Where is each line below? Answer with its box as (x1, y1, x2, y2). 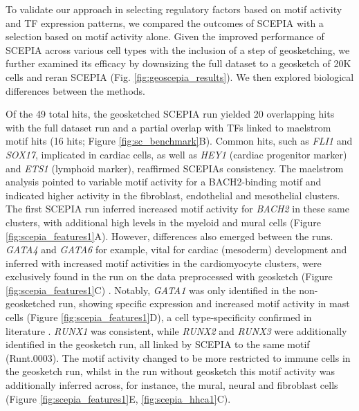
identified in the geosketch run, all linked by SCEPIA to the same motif (6, 337, 310, 351)
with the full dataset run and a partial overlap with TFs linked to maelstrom (6, 120, 331, 134)
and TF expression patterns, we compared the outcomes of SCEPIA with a (6, 15, 324, 30)
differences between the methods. (6, 83, 145, 98)
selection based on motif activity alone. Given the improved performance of (6, 29, 324, 44)
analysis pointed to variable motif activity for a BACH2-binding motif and (6, 174, 322, 189)
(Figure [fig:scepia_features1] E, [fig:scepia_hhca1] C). (6, 391, 231, 405)
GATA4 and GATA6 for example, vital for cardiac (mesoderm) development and (6, 242, 347, 257)
